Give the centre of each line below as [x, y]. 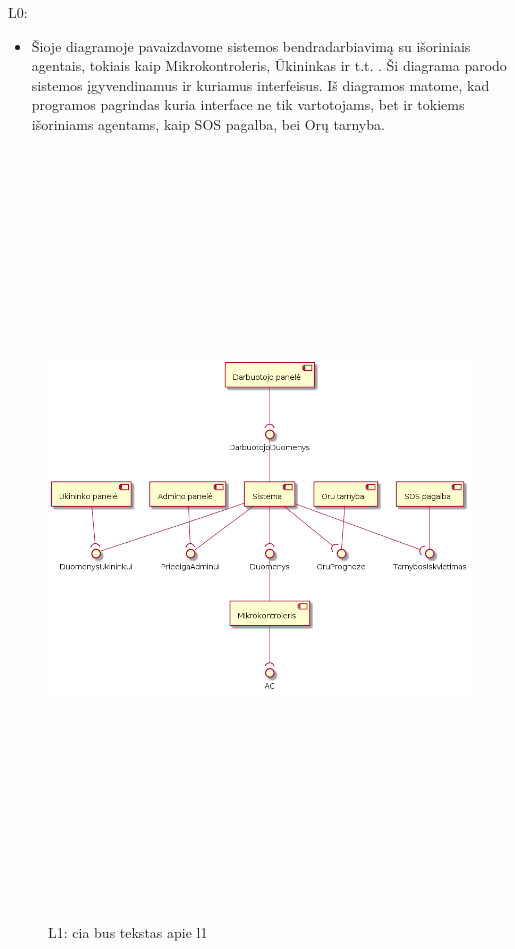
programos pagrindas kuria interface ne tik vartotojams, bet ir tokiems [248, 104]
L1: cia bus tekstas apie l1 [128, 932]
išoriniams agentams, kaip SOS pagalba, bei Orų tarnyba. [208, 123]
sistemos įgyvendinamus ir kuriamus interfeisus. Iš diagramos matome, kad [260, 84]
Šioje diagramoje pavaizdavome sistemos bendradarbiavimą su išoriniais [251, 45]
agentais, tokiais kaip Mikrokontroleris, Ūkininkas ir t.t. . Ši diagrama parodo [269, 65]
